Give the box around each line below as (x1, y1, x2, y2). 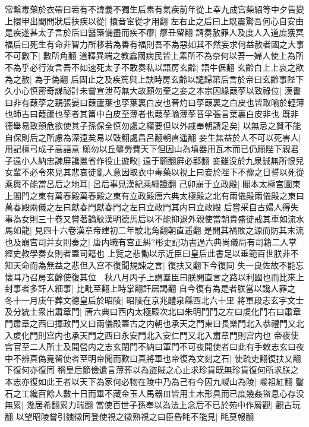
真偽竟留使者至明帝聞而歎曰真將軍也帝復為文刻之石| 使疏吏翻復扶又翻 (29, 352, 301, 364)
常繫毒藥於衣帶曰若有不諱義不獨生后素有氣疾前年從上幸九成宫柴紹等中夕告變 (5, 3, 304, 15)
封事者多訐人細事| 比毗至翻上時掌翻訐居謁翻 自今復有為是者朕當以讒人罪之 (5, 282, 296, 295)
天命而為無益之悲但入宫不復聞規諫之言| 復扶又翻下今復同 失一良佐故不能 (12, 259, 296, 271)
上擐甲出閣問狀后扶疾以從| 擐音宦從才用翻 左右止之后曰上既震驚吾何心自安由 (5, 14, 304, 27)
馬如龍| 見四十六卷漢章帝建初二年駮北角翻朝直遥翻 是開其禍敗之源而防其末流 (5, 224, 304, 236)
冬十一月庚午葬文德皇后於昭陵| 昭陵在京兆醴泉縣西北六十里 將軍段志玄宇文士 (5, 293, 304, 306)
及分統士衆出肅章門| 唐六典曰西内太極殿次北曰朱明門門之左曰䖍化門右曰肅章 (5, 305, 301, 318)
